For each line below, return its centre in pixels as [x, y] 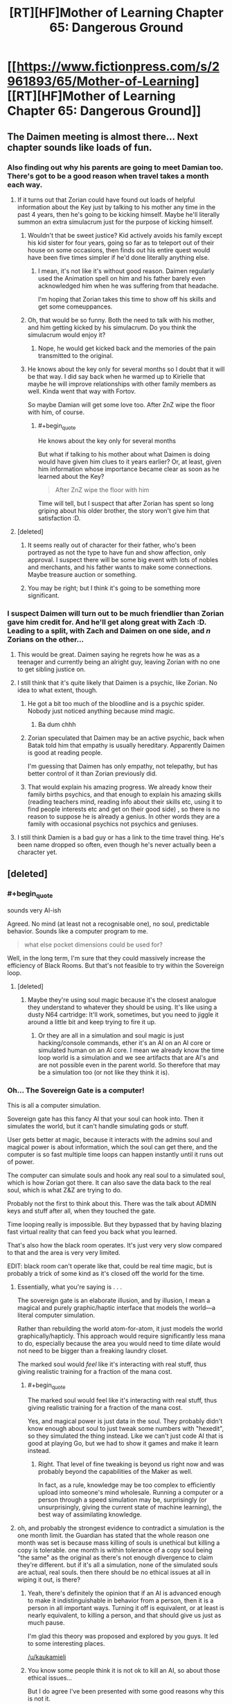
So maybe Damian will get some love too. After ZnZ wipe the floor [121, 404]
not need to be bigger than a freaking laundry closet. [92, 1351]
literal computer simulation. [56, 1316]
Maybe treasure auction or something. [82, 574]
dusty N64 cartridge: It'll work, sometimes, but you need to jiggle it [123, 1014]
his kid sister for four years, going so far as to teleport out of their [121, 243]
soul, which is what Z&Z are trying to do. [65, 1190]
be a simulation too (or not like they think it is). [104, 1072]
